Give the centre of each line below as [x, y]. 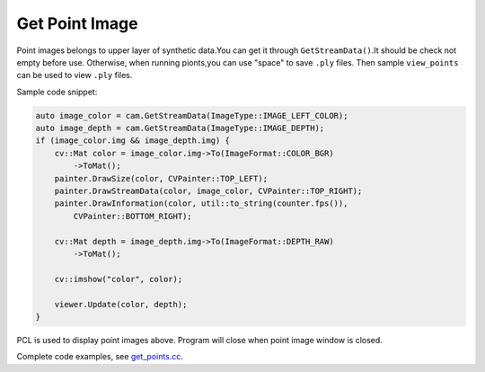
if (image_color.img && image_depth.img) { [133, 141]
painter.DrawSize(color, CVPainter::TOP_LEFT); [161, 178]
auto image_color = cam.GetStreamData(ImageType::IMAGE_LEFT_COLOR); [192, 115]
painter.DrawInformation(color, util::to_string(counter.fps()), [201, 204]
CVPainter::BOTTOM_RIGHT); [132, 216]
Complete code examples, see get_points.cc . [100, 357]
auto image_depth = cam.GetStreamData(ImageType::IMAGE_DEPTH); [180, 128]
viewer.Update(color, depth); [121, 304]
